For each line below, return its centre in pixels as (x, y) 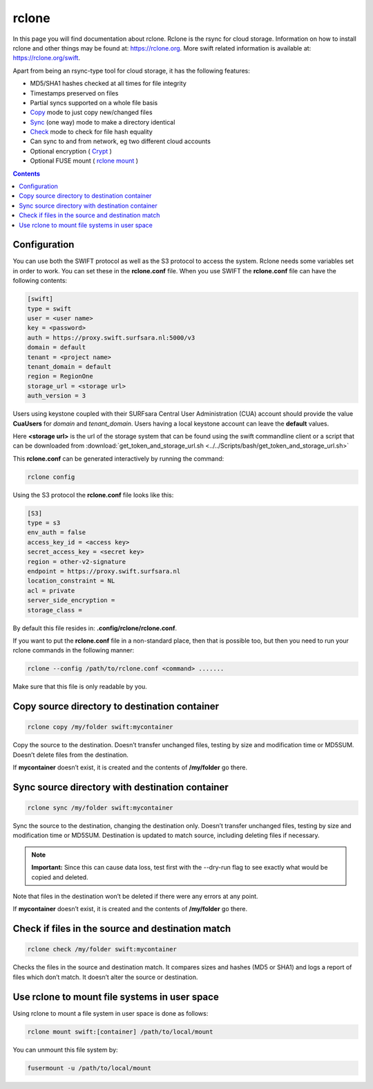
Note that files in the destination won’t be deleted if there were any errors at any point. (135, 896)
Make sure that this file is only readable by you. (80, 687)
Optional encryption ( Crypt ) (71, 151)
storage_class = (55, 610)
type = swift (49, 309)
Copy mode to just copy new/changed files (91, 112)
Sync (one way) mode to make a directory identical (103, 122)
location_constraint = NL (71, 581)
